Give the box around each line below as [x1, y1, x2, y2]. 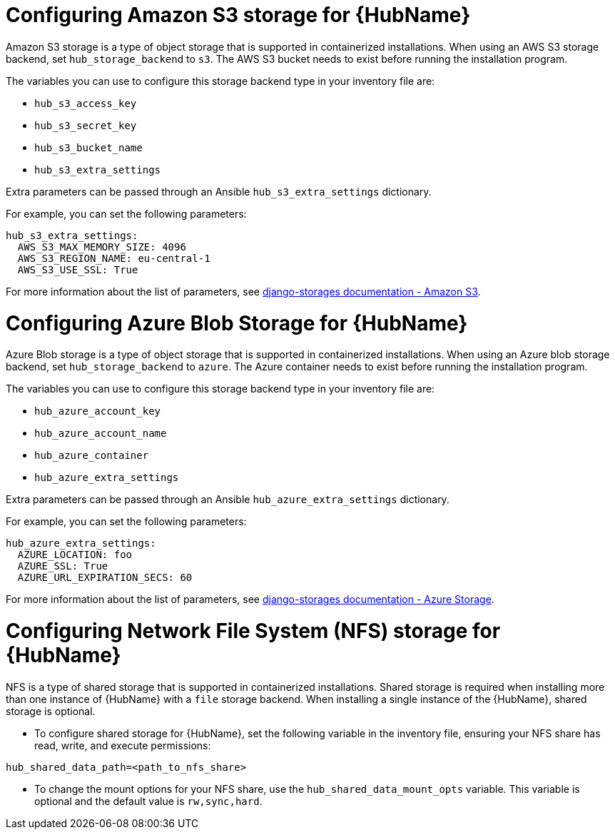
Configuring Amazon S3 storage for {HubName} [6, 3, 471, 27]
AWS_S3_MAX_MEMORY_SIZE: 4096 [17, 241, 186, 253]
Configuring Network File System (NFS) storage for [6, 619, 501, 643]
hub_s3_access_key [34, 97, 137, 109]
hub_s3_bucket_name [34, 141, 143, 153]
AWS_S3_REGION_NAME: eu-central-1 [17, 252, 210, 264]
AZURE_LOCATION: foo [17, 549, 133, 561]
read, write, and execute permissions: [34, 739, 211, 751]
